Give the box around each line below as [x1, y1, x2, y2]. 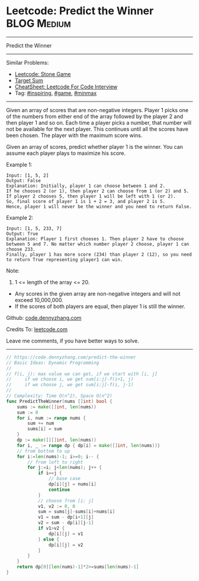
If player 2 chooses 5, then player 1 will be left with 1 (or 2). [6, 193, 176, 199]
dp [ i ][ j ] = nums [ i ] [48, 481, 97, 487]
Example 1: [6, 161, 33, 168]
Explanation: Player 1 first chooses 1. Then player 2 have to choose [6, 236, 184, 242]
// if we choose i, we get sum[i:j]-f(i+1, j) [6, 376, 134, 382]
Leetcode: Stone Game [14, 70, 71, 78]
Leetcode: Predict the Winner [6, 4, 154, 18]
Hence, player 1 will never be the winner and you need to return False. [6, 204, 192, 209]
